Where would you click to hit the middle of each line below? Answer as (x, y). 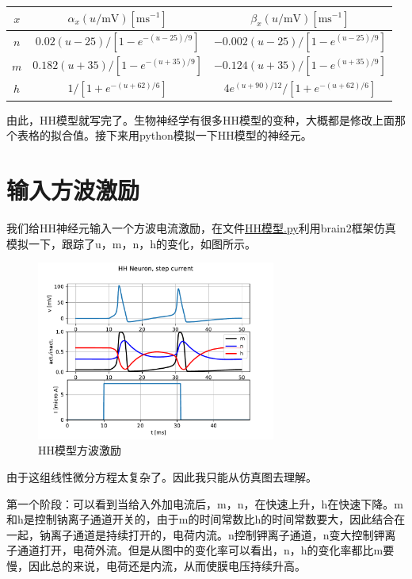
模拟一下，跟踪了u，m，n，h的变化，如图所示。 (132, 243)
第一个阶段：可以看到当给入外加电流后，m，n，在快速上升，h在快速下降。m (205, 503)
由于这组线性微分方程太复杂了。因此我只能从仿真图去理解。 (162, 477)
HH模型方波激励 (80, 450)
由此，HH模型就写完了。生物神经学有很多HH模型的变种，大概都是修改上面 (200, 119)
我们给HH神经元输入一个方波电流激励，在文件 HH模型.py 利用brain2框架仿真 (201, 228)
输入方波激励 (73, 190)
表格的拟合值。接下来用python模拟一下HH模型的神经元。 (164, 135)
